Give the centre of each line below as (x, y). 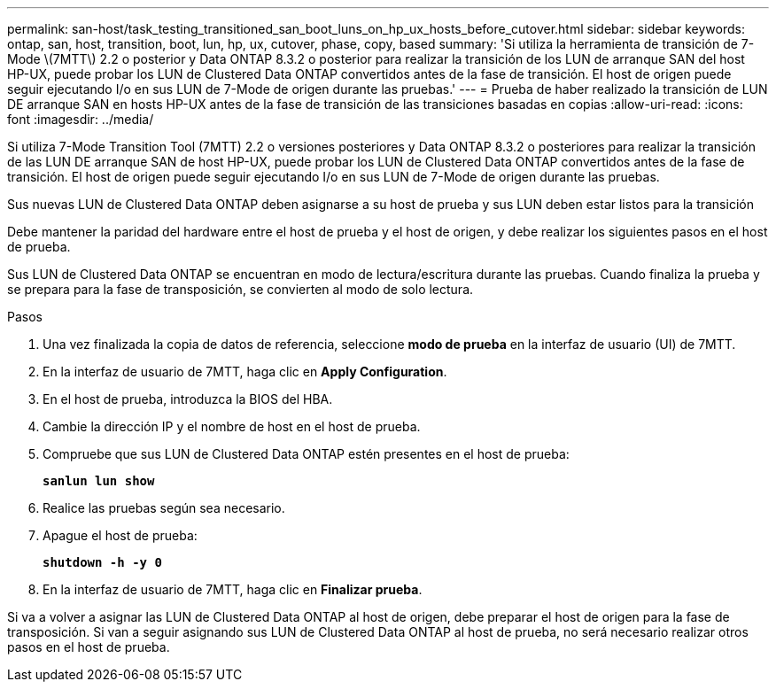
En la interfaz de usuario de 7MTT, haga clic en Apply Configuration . (245, 372)
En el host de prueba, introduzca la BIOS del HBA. (188, 399)
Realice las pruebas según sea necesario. (164, 508)
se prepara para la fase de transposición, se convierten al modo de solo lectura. (241, 289)
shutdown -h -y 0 (102, 562)
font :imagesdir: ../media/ (81, 119)
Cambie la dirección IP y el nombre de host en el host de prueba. (232, 426)
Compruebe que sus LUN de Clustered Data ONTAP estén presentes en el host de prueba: (306, 454)
